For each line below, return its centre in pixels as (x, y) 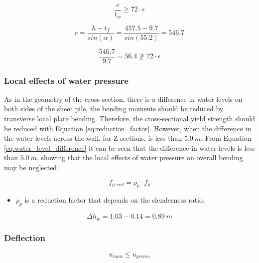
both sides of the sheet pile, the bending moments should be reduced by (114, 109)
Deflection (25, 237)
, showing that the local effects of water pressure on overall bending (140, 157)
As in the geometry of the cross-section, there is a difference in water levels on (123, 99)
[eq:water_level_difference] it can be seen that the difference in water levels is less (129, 147)
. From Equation (226, 138)
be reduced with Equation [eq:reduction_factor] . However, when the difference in (128, 128)
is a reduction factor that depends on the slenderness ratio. (115, 200)
